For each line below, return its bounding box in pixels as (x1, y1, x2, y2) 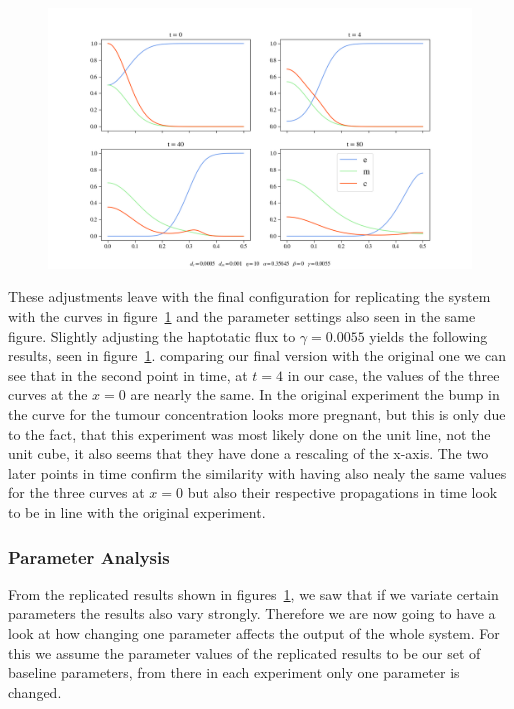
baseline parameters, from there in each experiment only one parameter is (8, 662, 460, 683)
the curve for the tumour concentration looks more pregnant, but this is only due (8, 404, 506, 425)
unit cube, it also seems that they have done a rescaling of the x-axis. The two (8, 443, 489, 464)
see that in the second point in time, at (8, 364, 248, 385)
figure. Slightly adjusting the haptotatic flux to (8, 325, 296, 346)
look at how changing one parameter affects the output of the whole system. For (8, 622, 500, 643)
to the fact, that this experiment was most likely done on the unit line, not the (8, 423, 491, 444)
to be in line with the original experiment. (8, 501, 266, 522)
